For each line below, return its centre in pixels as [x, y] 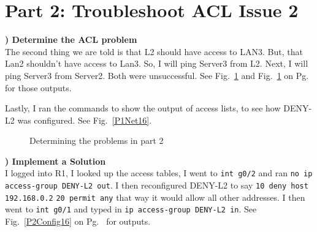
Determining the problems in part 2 [97, 140]
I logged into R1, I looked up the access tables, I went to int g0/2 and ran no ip [159, 173]
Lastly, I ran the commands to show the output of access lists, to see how [143, 108]
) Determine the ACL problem [71, 39]
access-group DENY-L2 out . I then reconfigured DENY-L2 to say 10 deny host [157, 185]
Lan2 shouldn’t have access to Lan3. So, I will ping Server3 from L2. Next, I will [157, 63]
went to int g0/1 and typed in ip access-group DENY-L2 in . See [131, 209]
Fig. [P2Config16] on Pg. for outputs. [78, 221]
